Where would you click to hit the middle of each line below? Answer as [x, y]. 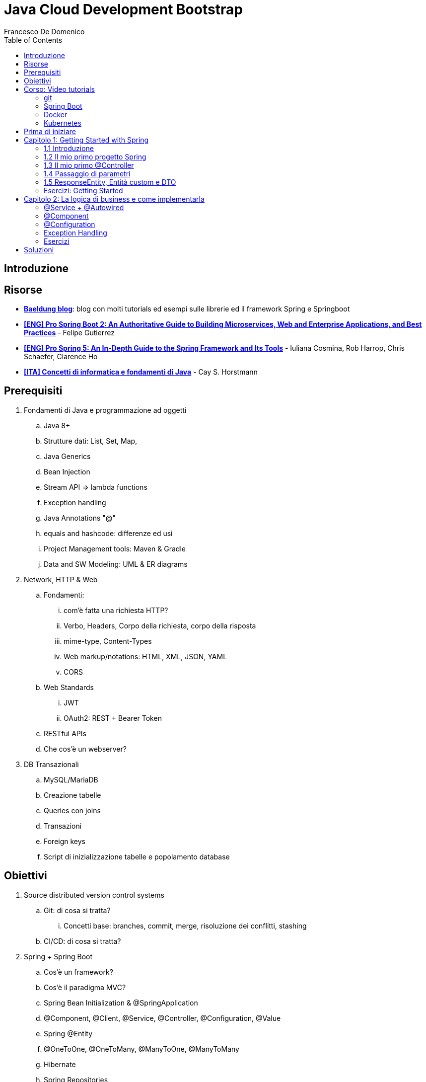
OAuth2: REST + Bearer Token [113, 718]
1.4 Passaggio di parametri [87, 173]
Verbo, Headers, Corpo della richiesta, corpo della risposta [160, 625]
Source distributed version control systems [94, 895]
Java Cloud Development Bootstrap [123, 9]
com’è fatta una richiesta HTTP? [116, 610]
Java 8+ [57, 425]
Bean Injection [67, 471]
